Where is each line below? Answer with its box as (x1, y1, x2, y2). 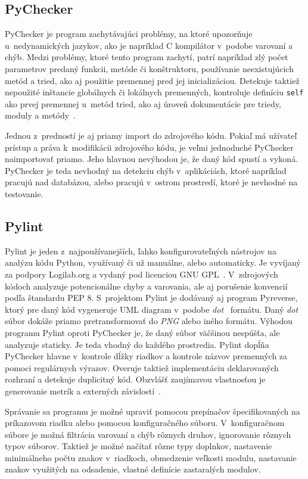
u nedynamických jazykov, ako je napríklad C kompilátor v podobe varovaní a (5, 39, 293, 51)
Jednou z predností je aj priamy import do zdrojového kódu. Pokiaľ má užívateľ (5, 129, 297, 142)
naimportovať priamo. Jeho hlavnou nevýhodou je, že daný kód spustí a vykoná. (5, 153, 298, 165)
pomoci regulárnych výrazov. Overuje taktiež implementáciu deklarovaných (5, 361, 279, 374)
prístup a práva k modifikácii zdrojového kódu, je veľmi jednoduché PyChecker (5, 141, 294, 153)
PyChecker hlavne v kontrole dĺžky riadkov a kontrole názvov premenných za (5, 350, 288, 362)
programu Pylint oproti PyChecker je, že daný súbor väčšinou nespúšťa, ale (5, 326, 280, 338)
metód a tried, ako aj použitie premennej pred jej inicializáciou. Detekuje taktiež (5, 74, 300, 86)
